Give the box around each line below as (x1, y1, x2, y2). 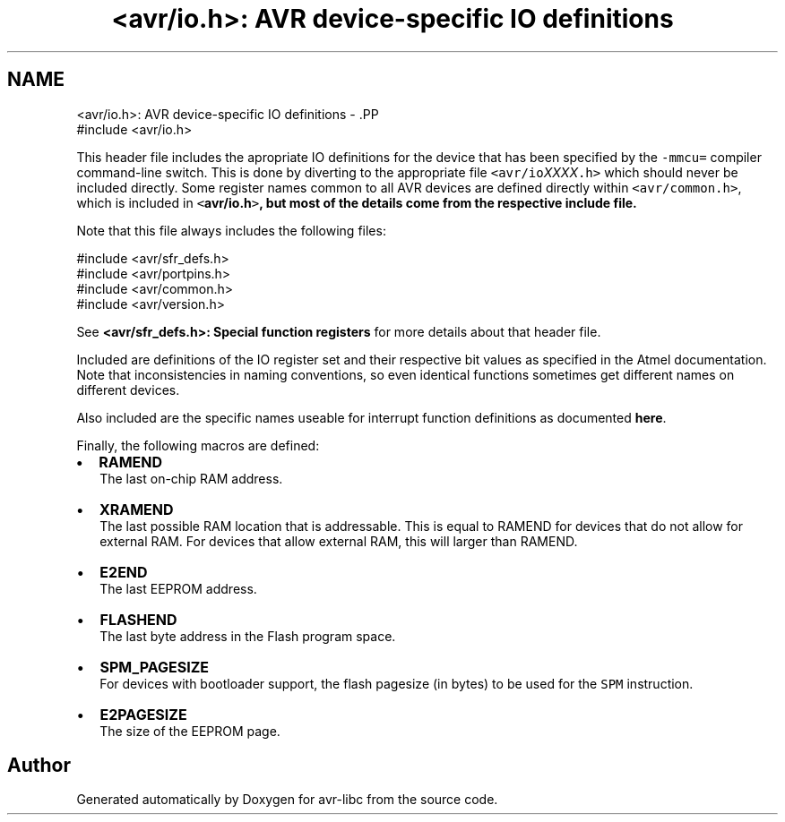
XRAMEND (99, 500, 174, 518)
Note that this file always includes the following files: (76, 222, 386, 238)
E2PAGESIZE (99, 705, 187, 724)
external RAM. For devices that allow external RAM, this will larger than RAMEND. (99, 533, 578, 549)
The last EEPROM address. (99, 580, 257, 596)
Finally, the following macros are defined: (76, 437, 320, 453)
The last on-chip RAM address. (99, 470, 283, 486)
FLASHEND (99, 610, 177, 629)
